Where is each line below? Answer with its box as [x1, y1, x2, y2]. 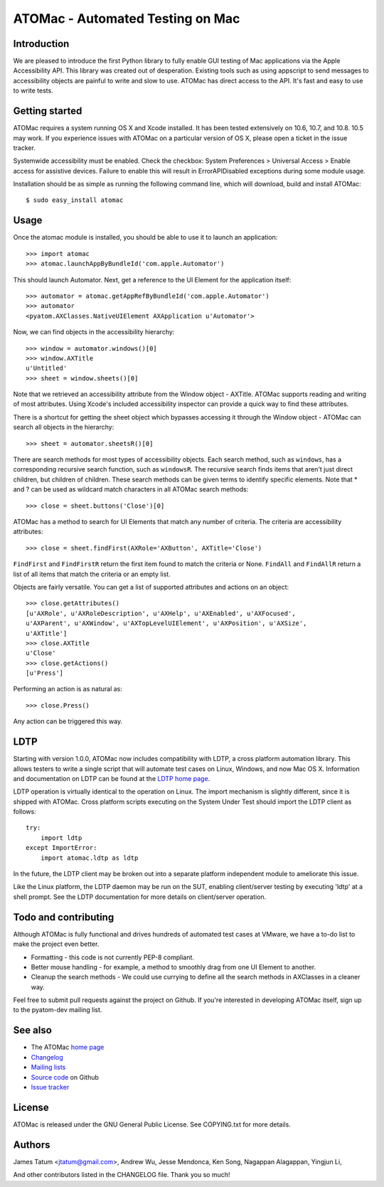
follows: [13, 807, 36, 816]
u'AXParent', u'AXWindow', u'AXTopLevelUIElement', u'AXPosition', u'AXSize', [26, 619, 307, 627]
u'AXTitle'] [26, 629, 68, 637]
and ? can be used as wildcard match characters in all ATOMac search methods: [13, 485, 249, 494]
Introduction [13, 38, 70, 50]
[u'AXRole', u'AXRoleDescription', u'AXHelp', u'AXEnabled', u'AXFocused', [26, 609, 296, 617]
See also [13, 1024, 53, 1036]
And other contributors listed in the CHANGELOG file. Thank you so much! [13, 1171, 230, 1179]
